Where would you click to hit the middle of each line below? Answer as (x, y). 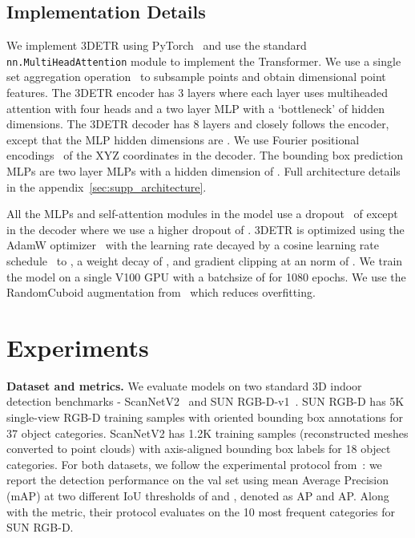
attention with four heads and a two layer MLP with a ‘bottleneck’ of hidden (195, 108)
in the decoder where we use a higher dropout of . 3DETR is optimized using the (205, 229)
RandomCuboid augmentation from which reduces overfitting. (161, 292)
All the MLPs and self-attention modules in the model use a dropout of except (202, 214)
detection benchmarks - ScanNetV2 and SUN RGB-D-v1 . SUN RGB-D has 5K (205, 401)
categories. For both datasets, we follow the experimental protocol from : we (194, 464)
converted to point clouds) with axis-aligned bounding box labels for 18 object (199, 449)
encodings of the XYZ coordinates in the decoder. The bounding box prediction (205, 155)
